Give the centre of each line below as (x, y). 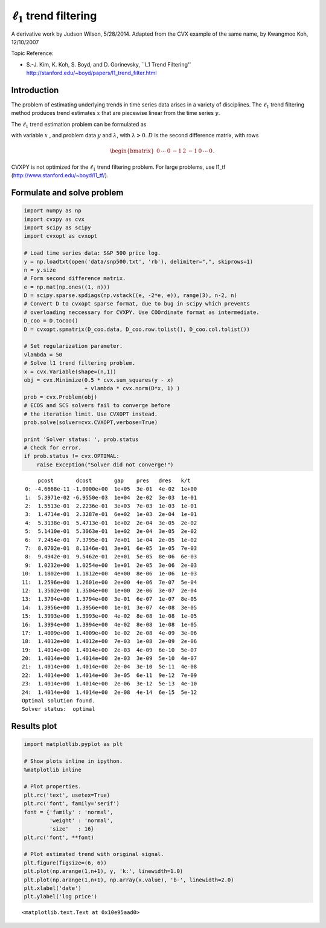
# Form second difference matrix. (75, 279)
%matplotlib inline (53, 770)
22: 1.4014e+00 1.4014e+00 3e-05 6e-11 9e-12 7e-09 (110, 675)
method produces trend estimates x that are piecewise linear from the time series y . (116, 113)
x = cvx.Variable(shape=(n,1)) (70, 371)
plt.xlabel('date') (53, 888)
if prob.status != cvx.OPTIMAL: (72, 456)
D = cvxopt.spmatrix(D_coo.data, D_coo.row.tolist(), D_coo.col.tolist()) (137, 329)
